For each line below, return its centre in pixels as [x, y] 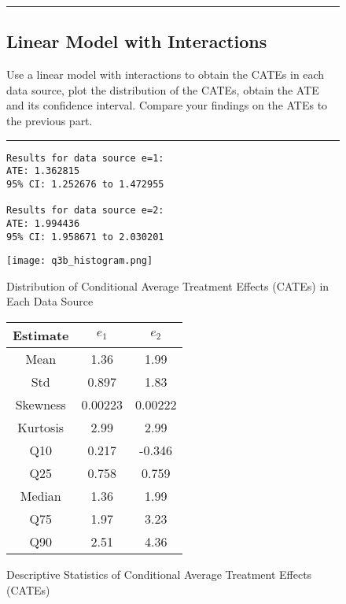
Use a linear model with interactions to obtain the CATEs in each [166, 74]
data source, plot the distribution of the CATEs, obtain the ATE [163, 89]
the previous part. [50, 120]
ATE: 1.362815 [43, 171]
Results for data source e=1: [85, 158]
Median [40, 496]
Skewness [40, 405]
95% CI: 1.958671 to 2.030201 [85, 237]
